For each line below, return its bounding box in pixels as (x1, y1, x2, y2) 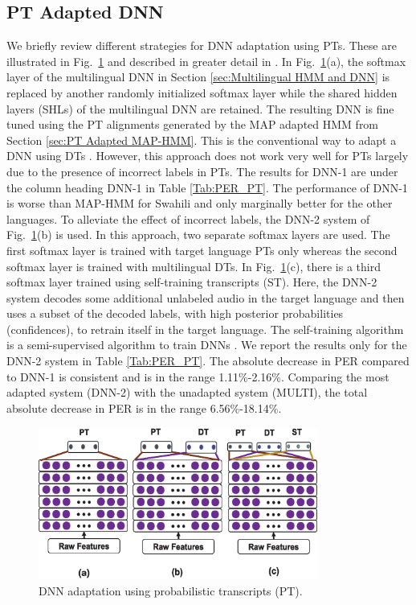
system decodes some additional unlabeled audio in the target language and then (6, 289, 405, 306)
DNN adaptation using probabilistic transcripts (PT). (39, 582, 303, 599)
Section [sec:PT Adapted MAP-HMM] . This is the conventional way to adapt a (6, 131, 397, 148)
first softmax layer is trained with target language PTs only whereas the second (6, 241, 398, 258)
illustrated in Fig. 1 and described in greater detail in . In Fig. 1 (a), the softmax (6, 52, 406, 69)
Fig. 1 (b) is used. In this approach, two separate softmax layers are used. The (6, 226, 390, 243)
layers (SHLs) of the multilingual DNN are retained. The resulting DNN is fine (6, 100, 394, 117)
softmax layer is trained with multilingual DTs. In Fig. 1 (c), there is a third (6, 257, 381, 274)
